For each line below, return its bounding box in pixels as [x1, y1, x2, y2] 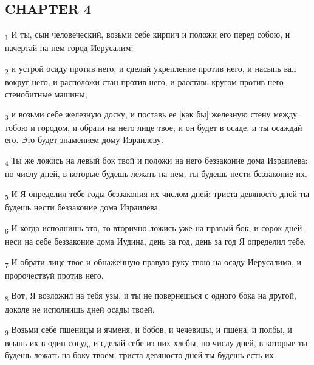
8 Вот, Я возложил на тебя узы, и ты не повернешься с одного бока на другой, [5, 289, 296, 304]
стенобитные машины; [5, 87, 87, 100]
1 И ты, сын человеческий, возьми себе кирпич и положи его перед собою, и [5, 28, 290, 42]
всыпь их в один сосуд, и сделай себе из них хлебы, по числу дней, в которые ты [5, 336, 308, 349]
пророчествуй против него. [5, 268, 104, 281]
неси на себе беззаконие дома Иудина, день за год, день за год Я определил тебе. [5, 235, 306, 248]
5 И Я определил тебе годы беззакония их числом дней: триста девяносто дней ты [5, 187, 310, 202]
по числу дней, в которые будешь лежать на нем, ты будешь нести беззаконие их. [5, 167, 307, 179]
